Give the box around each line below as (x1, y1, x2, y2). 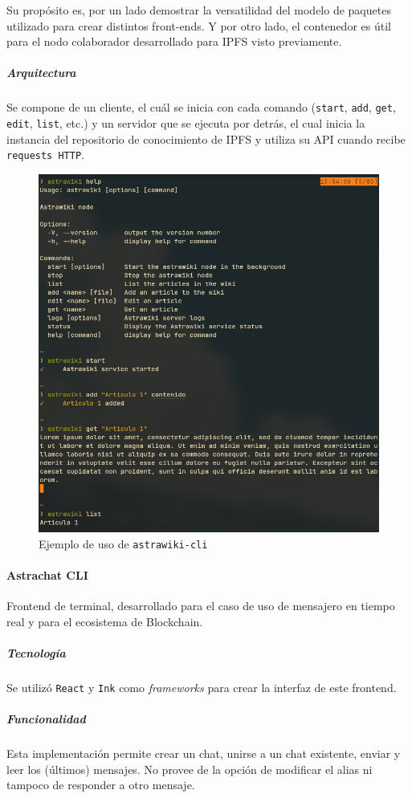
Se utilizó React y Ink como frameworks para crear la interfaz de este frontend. (6, 679, 397, 696)
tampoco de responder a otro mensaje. (6, 776, 195, 793)
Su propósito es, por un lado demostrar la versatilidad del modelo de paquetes (6, 2, 391, 18)
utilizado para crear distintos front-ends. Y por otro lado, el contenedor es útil (6, 17, 391, 34)
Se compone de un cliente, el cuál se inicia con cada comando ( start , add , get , (6, 99, 396, 116)
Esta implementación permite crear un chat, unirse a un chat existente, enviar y (6, 745, 401, 762)
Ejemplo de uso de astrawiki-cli (39, 535, 208, 552)
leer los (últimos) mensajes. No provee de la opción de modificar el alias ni (6, 760, 373, 777)
